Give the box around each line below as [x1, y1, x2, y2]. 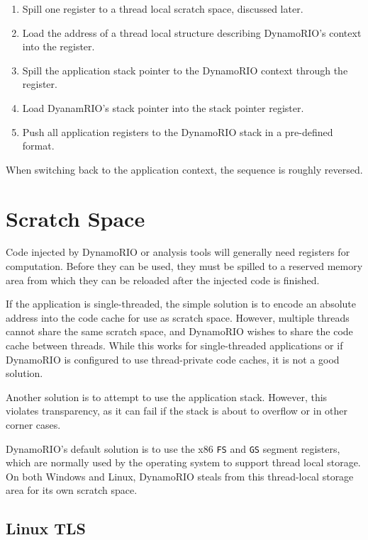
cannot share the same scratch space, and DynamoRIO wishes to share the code [6, 324, 353, 339]
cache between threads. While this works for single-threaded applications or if [6, 338, 343, 353]
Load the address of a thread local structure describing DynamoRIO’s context [22, 25, 362, 40]
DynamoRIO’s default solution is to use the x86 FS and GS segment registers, [6, 441, 340, 456]
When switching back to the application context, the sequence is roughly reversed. [6, 162, 363, 176]
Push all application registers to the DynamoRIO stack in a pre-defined [22, 124, 333, 139]
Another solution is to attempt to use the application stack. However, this [6, 389, 328, 404]
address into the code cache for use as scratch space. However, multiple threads [6, 310, 350, 325]
